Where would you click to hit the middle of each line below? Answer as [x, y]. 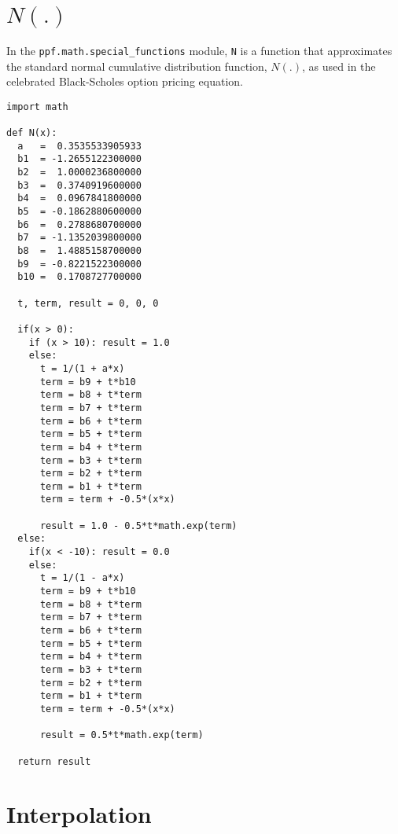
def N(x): [32, 133]
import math [37, 107]
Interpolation [79, 814]
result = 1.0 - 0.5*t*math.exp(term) [138, 525]
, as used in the [339, 66]
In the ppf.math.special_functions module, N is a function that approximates [199, 50]
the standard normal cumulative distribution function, [137, 66]
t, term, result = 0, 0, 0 [88, 303]
